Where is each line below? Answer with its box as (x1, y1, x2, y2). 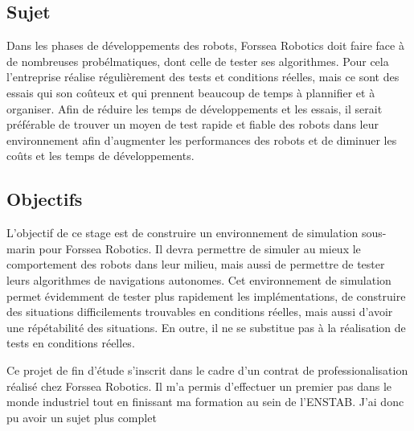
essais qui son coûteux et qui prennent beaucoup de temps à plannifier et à (6, 84, 375, 101)
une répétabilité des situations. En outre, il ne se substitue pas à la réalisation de (6, 318, 406, 335)
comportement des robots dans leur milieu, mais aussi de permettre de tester (6, 256, 385, 273)
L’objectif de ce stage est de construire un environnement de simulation (6, 224, 359, 241)
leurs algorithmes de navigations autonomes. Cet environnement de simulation (6, 271, 391, 288)
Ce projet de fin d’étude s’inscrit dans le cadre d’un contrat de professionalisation (6, 361, 408, 378)
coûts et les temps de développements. (6, 147, 195, 164)
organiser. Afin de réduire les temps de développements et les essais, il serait (6, 100, 383, 117)
